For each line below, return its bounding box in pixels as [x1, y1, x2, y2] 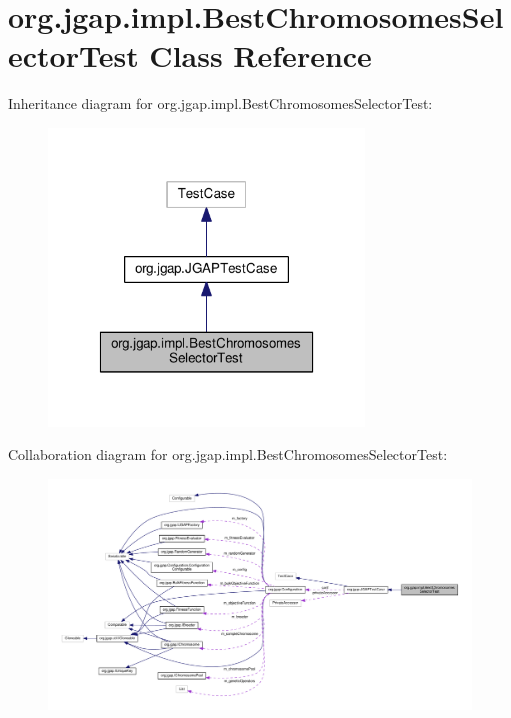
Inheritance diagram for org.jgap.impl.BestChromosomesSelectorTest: [8, 93, 433, 114]
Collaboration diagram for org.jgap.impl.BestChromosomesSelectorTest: [8, 444, 448, 465]
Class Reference [149, 35, 372, 76]
